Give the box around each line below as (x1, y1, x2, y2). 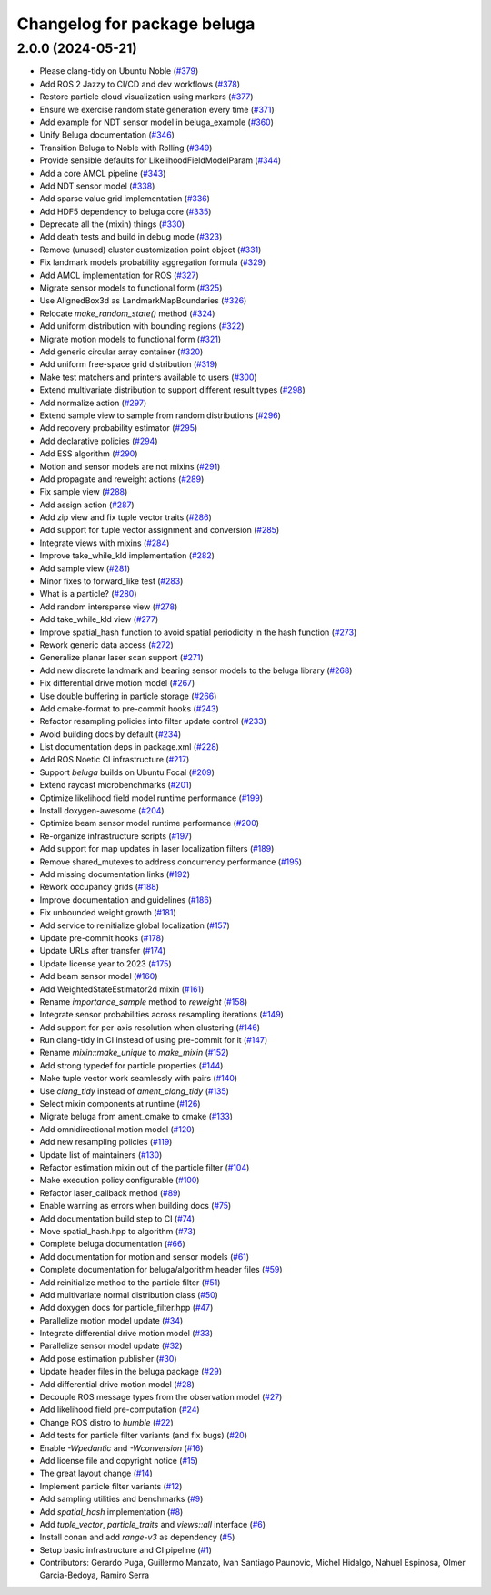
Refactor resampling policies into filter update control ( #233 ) (39, 716, 267, 727)
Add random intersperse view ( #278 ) (39, 601, 178, 612)
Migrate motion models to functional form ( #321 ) (39, 333, 222, 344)
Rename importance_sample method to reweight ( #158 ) (39, 996, 248, 1007)
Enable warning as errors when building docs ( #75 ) (39, 1201, 232, 1212)
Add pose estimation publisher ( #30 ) (39, 1353, 177, 1364)
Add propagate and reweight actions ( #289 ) (39, 474, 205, 485)
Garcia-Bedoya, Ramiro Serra (39, 1569, 150, 1580)
